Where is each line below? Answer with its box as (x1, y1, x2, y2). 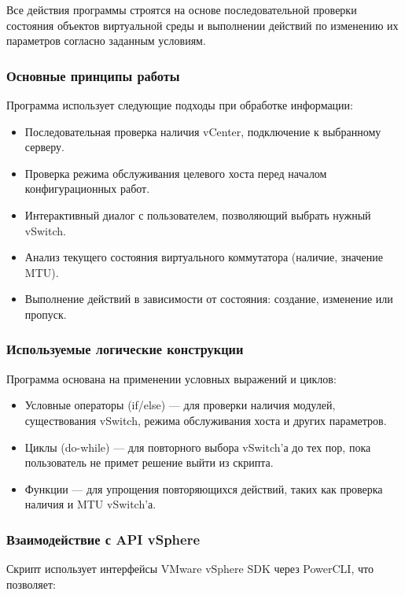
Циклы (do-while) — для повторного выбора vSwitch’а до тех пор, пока (24, 438, 371, 455)
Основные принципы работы (6, 65, 180, 85)
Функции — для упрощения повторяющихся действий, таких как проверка (24, 480, 383, 497)
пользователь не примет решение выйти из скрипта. (24, 454, 274, 471)
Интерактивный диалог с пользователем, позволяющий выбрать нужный (24, 206, 371, 223)
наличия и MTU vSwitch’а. (24, 496, 156, 512)
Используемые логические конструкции (6, 339, 244, 359)
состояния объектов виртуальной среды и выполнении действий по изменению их (6, 17, 399, 33)
